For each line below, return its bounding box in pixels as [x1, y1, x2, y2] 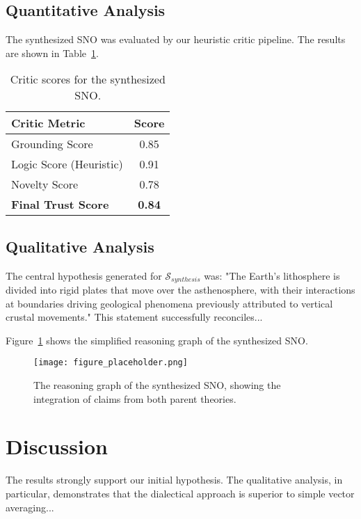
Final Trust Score [11, 196, 109, 213]
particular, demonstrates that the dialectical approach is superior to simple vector [6, 486, 355, 500]
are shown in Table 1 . [6, 45, 99, 60]
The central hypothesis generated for [6, 268, 162, 282]
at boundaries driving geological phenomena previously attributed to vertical [6, 296, 333, 310]
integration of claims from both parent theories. [33, 391, 236, 406]
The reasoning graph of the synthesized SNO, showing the [33, 378, 281, 392]
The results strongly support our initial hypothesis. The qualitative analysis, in [6, 472, 343, 487]
